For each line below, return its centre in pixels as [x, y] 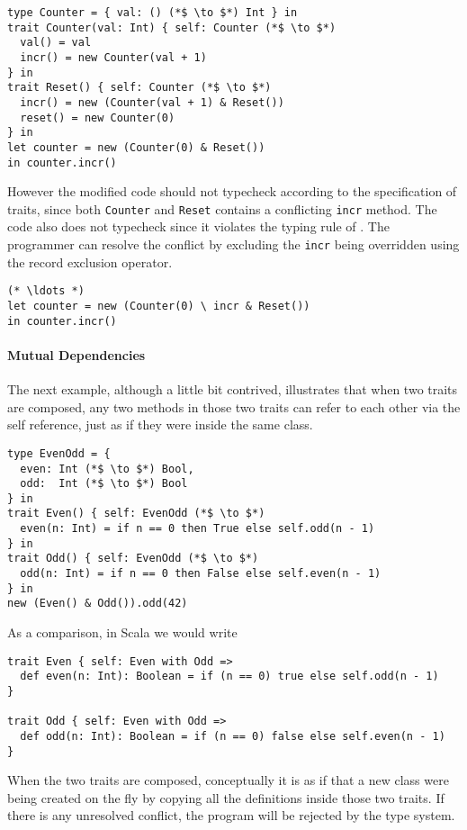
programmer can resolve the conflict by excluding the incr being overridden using [233, 244]
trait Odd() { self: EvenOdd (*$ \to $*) [133, 559]
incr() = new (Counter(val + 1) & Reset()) [152, 102]
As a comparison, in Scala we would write [122, 632]
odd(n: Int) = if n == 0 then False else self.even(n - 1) [201, 574]
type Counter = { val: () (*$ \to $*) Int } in [153, 13]
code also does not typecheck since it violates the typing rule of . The [198, 226]
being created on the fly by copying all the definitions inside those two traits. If [226, 797]
